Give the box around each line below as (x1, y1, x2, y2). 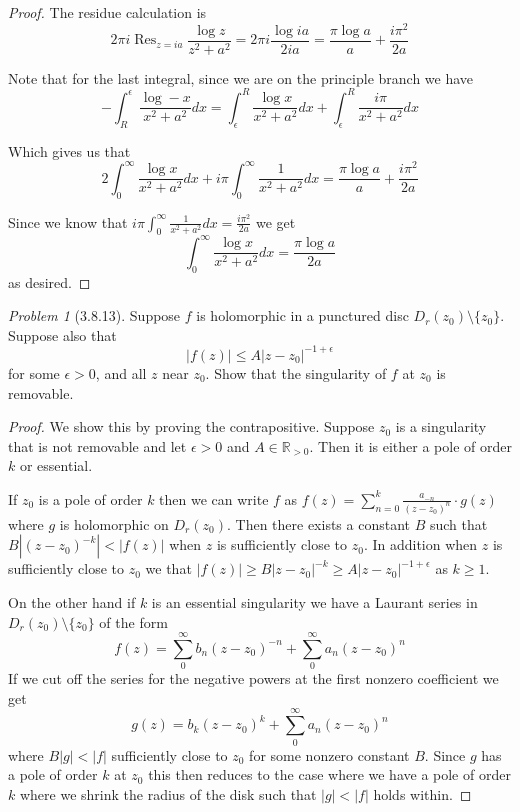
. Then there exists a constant (226, 513, 411, 534)
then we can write (159, 488, 269, 509)
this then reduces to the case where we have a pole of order (148, 764, 511, 785)
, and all (95, 362, 147, 383)
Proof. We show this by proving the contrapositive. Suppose (8, 416, 375, 437)
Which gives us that (8, 140, 131, 161)
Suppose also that (8, 324, 117, 345)
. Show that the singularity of (205, 362, 387, 383)
